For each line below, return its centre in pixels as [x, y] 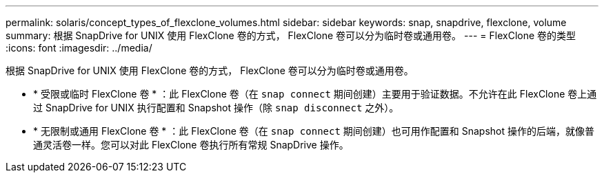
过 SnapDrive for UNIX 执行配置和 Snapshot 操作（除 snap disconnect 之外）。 [216, 108]
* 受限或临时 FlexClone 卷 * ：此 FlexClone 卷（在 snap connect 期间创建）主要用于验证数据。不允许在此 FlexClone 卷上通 [315, 94]
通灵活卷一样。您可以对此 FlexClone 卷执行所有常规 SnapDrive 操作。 [191, 145]
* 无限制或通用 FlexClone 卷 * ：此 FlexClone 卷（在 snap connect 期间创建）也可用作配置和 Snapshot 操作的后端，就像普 [314, 131]
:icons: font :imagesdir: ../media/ [79, 48]
